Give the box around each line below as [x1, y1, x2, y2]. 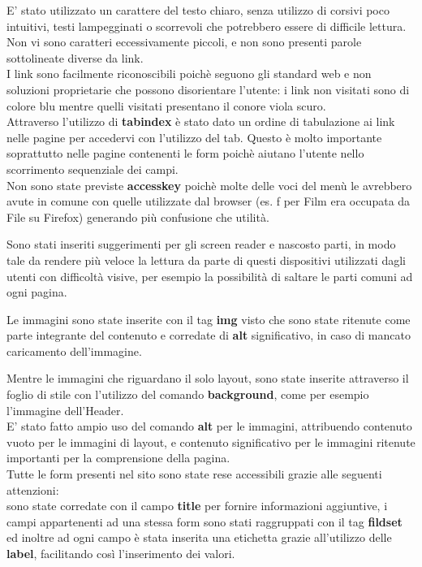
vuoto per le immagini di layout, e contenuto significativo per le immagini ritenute [6, 433, 416, 450]
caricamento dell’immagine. [6, 342, 142, 359]
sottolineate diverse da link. [6, 49, 144, 66]
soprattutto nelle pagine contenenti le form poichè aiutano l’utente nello [6, 145, 364, 162]
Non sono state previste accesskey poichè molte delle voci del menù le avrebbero [6, 176, 412, 193]
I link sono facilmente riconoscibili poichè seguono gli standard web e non [6, 65, 372, 82]
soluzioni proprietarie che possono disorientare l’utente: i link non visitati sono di [6, 80, 410, 97]
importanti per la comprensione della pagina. [6, 449, 230, 466]
